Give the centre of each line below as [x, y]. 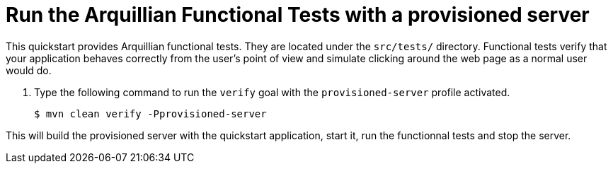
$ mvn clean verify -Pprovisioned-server [150, 113]
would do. [29, 70]
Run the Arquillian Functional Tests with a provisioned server [298, 15]
